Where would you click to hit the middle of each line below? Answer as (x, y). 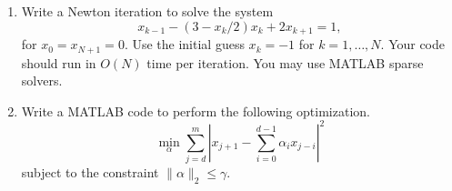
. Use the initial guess (184, 44)
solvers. (42, 80)
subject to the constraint (90, 172)
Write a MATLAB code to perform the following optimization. (196, 111)
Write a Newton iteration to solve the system (147, 11)
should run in (59, 62)
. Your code (413, 44)
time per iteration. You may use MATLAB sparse (285, 62)
